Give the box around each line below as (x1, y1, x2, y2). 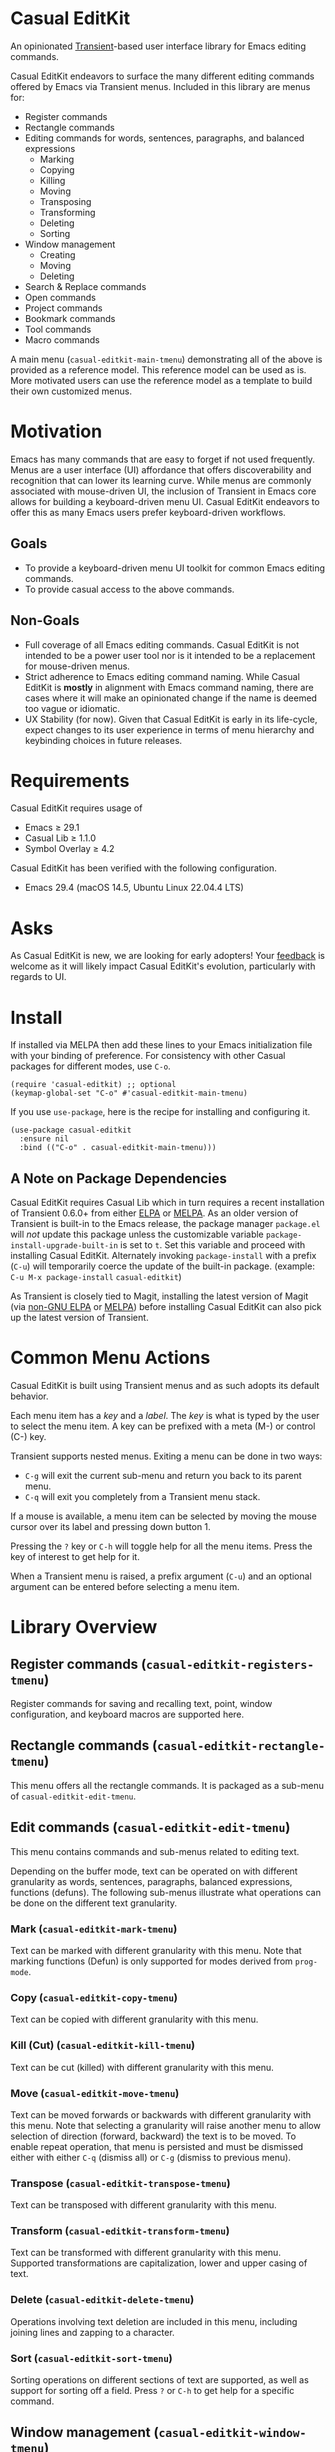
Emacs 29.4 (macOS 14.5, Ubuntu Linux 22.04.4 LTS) (24, 882, 245, 894)
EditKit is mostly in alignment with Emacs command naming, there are (24, 681, 314, 693)
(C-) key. (10, 1431, 47, 1443)
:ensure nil (19, 1134, 70, 1144)
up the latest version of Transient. (10, 1312, 149, 1324)
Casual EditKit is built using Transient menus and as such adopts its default (10, 1380, 320, 1392)
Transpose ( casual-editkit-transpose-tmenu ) (10, 2176, 231, 2190)
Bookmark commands (24, 312, 116, 324)
